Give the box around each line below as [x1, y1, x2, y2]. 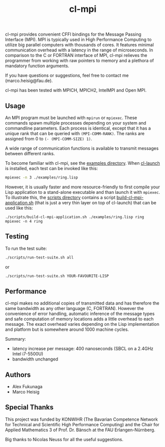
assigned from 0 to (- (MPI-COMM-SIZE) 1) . [5, 136, 93, 141]
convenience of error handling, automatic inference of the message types [5, 311, 155, 317]
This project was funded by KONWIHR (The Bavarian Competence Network [5, 416, 158, 422]
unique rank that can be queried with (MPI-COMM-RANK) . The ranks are [5, 131, 145, 136]
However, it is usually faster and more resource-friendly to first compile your [5, 184, 160, 190]
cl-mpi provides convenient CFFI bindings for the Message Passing [5, 31, 142, 38]
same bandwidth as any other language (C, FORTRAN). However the [5, 306, 144, 312]
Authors [5, 370, 31, 379]
